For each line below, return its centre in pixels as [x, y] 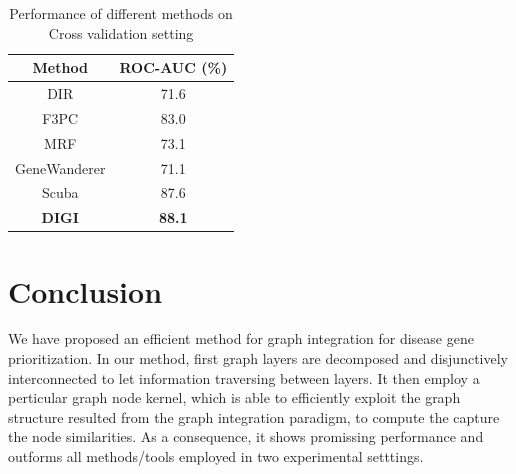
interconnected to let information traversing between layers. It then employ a [244, 377]
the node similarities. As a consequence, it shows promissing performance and [246, 436]
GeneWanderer [60, 167]
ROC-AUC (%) [173, 67]
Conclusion [85, 290]
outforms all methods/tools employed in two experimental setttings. [216, 456]
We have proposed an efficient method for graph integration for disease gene [241, 338]
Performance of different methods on [121, 13]
